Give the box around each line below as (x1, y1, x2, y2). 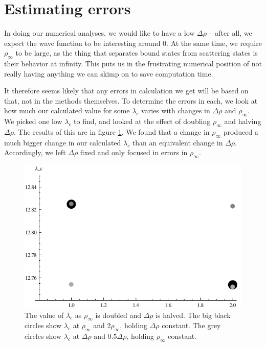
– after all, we (209, 28, 252, 38)
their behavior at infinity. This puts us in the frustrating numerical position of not (4, 58, 262, 69)
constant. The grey (162, 320, 221, 331)
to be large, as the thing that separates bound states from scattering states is (15, 47, 258, 58)
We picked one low (4, 116, 62, 127)
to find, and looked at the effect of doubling (74, 116, 211, 127)
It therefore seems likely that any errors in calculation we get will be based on (4, 85, 249, 96)
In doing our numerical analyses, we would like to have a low (4, 28, 195, 38)
